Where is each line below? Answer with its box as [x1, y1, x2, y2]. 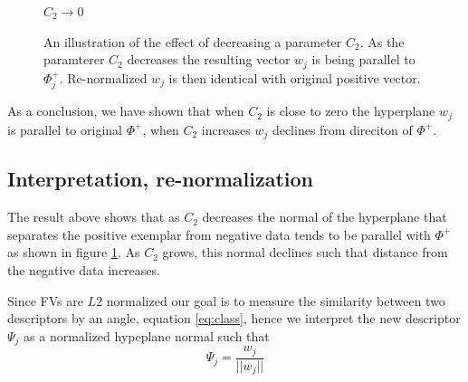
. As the [359, 32, 405, 51]
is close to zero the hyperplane [266, 101, 435, 120]
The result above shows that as [7, 207, 180, 226]
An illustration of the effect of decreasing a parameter [43, 32, 342, 51]
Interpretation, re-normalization [7, 165, 314, 193]
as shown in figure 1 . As [7, 243, 140, 262]
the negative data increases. [7, 260, 160, 279]
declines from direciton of [272, 119, 413, 138]
